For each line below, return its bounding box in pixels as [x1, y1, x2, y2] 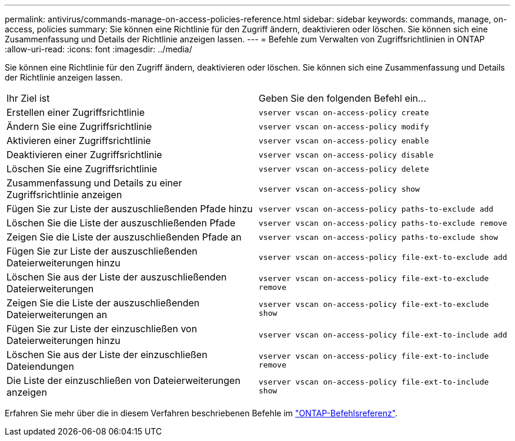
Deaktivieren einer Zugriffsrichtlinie [6, 149, 162, 161]
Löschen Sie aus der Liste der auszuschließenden [6, 271, 227, 283]
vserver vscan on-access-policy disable [259, 150, 434, 159]
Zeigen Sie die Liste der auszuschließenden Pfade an [6, 231, 242, 243]
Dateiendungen [6, 360, 74, 372]
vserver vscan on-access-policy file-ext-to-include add [259, 330, 507, 339]
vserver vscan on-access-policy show [259, 184, 420, 193]
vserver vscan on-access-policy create [259, 108, 429, 117]
